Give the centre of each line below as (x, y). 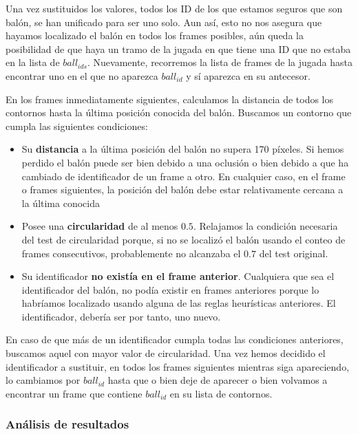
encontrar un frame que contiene (74, 393)
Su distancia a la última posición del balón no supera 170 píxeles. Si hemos (183, 149)
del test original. (294, 253)
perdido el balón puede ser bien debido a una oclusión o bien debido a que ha (185, 162)
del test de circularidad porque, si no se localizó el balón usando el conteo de (183, 239)
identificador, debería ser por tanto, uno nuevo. (121, 316)
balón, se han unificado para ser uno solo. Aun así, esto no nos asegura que (164, 22)
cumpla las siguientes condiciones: (77, 126)
